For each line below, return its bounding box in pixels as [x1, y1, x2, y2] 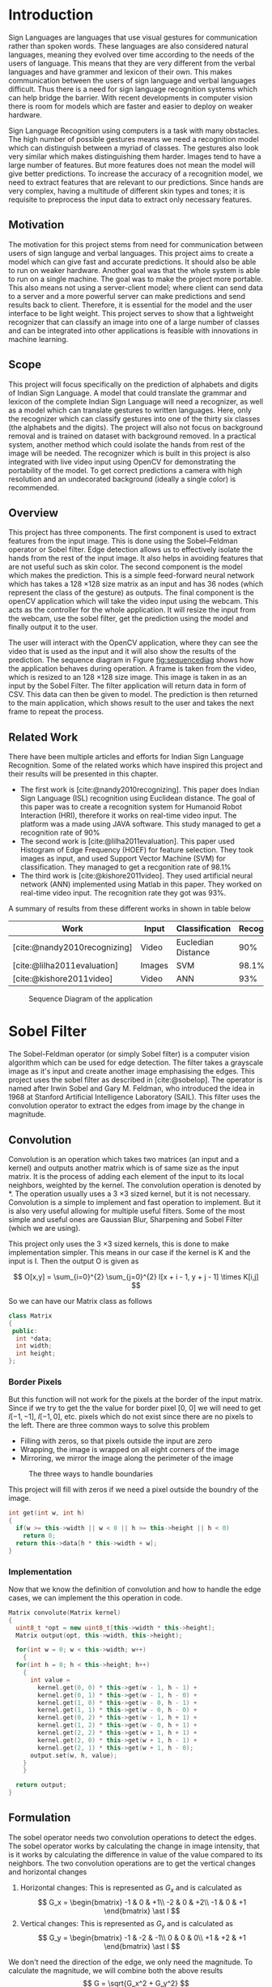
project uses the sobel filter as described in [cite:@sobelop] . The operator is [8, 1075, 263, 1085]
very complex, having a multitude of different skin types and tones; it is [8, 186, 245, 195]
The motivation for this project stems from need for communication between [8, 239, 263, 249]
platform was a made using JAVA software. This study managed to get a [19, 819, 261, 829]
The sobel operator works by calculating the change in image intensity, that [8, 1841, 261, 1851]
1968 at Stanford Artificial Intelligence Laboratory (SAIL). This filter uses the [8, 1092, 261, 1102]
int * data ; [15, 1335, 53, 1343]
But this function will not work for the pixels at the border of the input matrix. [8, 1395, 263, 1404]
